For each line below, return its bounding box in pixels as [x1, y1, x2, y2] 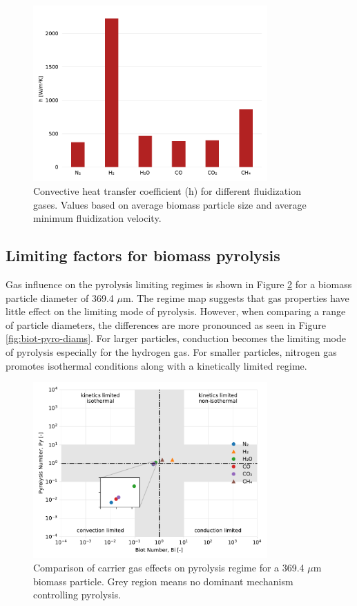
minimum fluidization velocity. [33, 211, 162, 225]
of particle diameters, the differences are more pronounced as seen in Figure [6, 317, 326, 332]
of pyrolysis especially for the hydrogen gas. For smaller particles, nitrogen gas [6, 344, 337, 359]
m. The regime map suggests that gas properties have [122, 290, 349, 305]
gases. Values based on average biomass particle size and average [33, 197, 307, 211]
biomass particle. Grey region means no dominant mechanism [33, 574, 293, 588]
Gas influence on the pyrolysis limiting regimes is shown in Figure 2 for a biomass [6, 276, 352, 291]
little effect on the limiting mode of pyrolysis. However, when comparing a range [6, 304, 346, 319]
